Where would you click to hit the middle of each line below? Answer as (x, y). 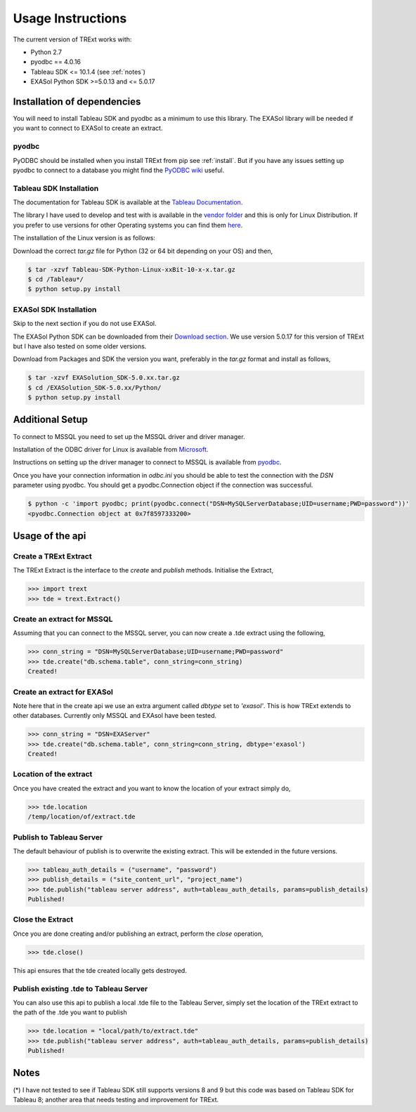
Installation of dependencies (77, 102)
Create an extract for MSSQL (63, 619)
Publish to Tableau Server (58, 837)
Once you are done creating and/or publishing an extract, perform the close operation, (138, 934)
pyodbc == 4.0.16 (56, 62)
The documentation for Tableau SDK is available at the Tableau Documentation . (128, 202)
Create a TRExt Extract (52, 556)
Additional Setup (50, 420)
